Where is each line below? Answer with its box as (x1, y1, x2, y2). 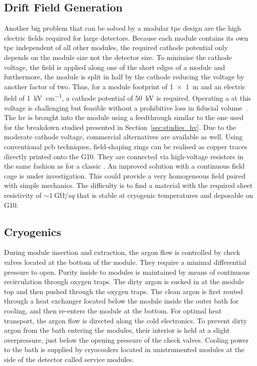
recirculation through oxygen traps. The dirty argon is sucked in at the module (4, 276, 244, 287)
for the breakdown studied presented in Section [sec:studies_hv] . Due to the (4, 122, 236, 132)
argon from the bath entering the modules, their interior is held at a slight (4, 325, 230, 335)
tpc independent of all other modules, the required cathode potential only (4, 42, 228, 53)
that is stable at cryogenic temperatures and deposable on (76, 189, 253, 200)
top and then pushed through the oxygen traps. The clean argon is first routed (4, 286, 243, 296)
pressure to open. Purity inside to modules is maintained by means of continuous (4, 266, 250, 277)
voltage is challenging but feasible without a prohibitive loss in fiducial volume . (4, 102, 248, 113)
